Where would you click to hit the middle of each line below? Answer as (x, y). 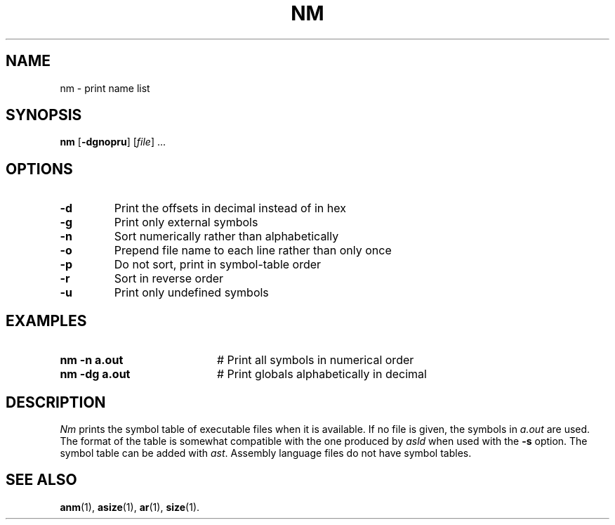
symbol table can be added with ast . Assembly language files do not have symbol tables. (266, 453)
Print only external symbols (186, 222)
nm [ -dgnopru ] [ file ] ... (113, 142)
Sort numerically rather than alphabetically (226, 236)
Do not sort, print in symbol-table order (218, 265)
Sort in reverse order (169, 279)
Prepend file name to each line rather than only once (253, 251)
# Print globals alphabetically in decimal (322, 374)
